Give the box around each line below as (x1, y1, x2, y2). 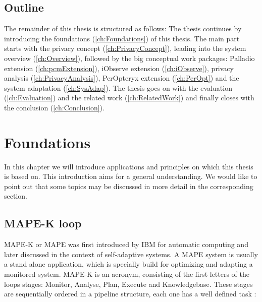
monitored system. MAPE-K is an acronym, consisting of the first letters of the (4, 269, 250, 279)
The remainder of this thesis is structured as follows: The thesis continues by (4, 23, 242, 34)
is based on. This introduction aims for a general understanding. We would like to (4, 171, 257, 182)
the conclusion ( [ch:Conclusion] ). (4, 102, 104, 112)
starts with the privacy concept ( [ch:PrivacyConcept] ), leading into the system (4, 43, 246, 53)
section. (4, 191, 27, 201)
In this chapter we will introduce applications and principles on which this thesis (4, 161, 253, 171)
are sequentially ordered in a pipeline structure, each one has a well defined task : (4, 288, 256, 299)
